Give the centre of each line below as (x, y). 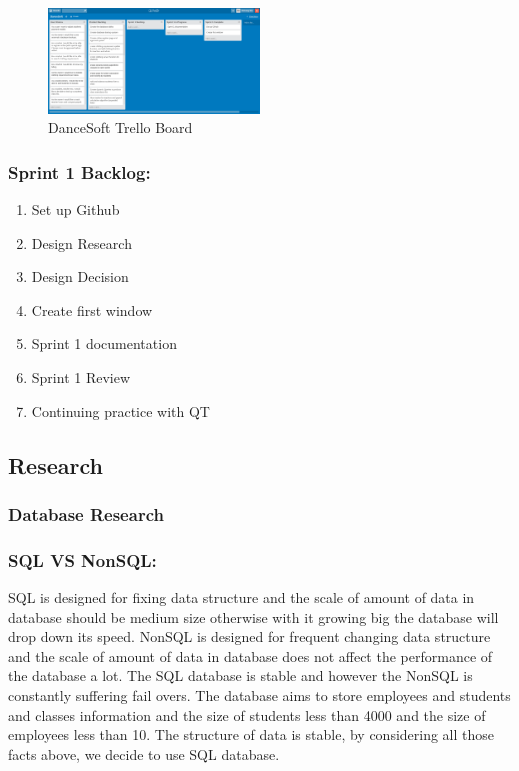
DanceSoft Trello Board (120, 127)
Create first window (92, 309)
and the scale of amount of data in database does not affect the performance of (250, 655)
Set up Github (75, 208)
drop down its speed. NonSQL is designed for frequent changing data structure (249, 636)
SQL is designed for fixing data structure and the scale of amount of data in (241, 596)
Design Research (81, 242)
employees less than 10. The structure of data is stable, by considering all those (251, 734)
